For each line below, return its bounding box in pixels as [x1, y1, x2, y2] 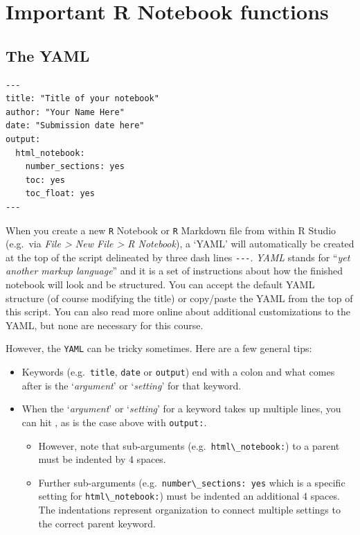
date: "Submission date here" [6, 121, 145, 131]
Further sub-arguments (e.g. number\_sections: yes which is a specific [38, 475, 345, 489]
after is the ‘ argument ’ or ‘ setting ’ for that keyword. [21, 378, 242, 392]
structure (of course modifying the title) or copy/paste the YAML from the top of [6, 290, 353, 305]
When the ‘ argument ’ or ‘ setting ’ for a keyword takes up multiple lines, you [21, 401, 341, 416]
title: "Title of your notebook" [6, 94, 159, 104]
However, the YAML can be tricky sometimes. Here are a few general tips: [6, 341, 312, 356]
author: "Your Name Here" [6, 107, 125, 117]
